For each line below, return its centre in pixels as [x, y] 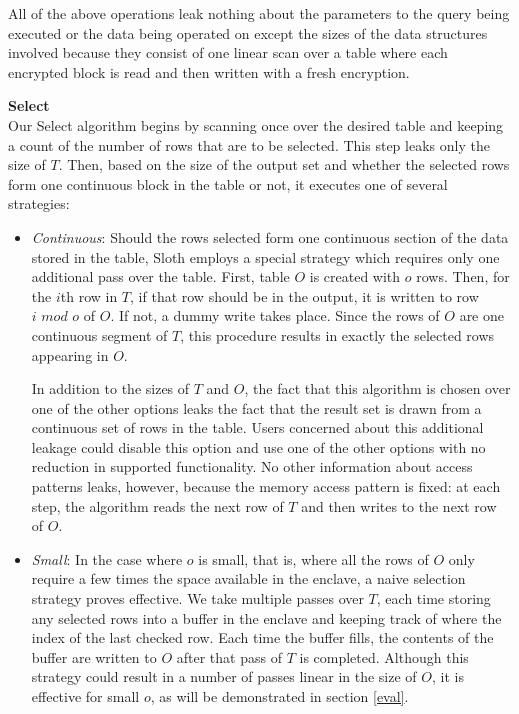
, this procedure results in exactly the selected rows [337, 334]
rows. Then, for [463, 276]
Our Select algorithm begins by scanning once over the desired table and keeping [256, 124]
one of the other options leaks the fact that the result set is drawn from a [256, 407]
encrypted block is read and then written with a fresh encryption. [209, 71]
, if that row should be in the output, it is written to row [304, 295]
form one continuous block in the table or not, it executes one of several [228, 183]
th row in [89, 295]
